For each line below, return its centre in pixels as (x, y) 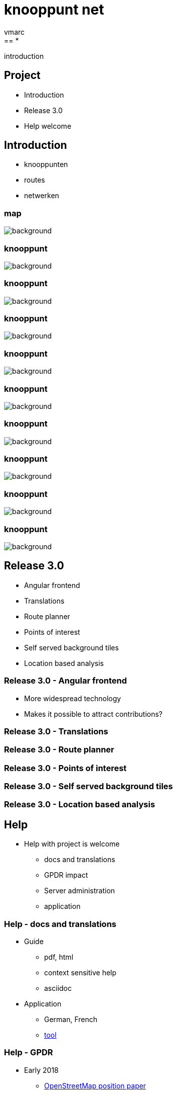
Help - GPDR (29, 1053)
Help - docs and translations (60, 924)
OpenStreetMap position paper (95, 1085)
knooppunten (46, 164)
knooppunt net (54, 10)
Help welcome (48, 126)
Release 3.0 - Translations (56, 731)
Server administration (80, 891)
